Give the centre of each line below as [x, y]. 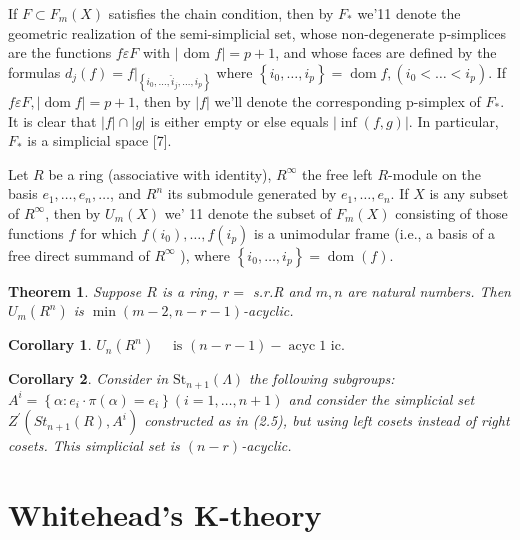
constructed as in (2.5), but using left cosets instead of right [327, 420]
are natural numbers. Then [429, 290]
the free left [337, 173]
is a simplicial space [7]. [99, 140]
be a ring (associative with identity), [160, 173]
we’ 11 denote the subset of [248, 212]
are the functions [60, 52]
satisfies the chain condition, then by [221, 13]
